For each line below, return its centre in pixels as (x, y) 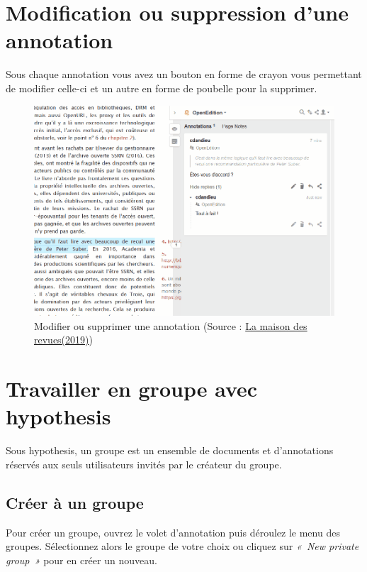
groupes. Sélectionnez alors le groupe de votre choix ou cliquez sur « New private (182, 546)
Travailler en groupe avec (132, 389)
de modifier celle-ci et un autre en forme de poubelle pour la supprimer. (162, 88)
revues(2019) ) (63, 340)
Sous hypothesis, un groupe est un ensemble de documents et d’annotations (170, 450)
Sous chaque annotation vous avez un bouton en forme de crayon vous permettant (184, 74)
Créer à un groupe (75, 502)
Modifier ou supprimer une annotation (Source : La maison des (171, 325)
